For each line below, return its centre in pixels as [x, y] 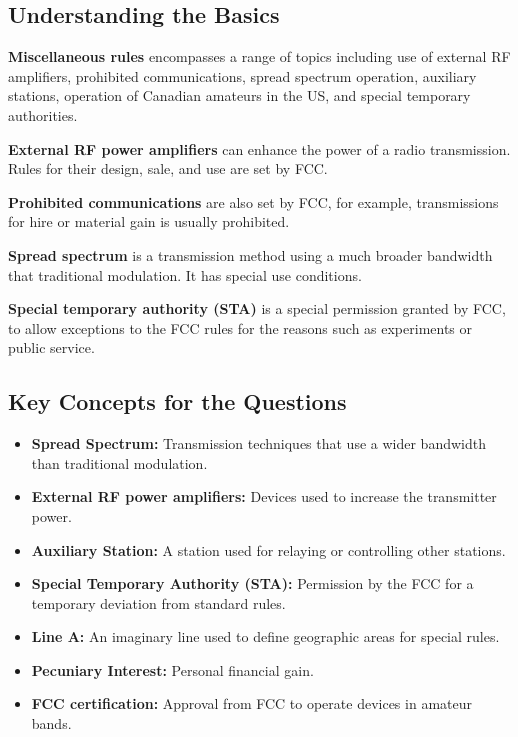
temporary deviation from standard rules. [158, 602]
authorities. [43, 114]
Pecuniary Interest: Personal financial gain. [172, 669]
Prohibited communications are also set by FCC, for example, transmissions [253, 201]
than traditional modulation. [119, 462]
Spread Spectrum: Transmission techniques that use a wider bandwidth [258, 443]
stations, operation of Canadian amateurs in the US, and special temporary [239, 95]
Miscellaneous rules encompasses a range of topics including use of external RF [259, 56]
